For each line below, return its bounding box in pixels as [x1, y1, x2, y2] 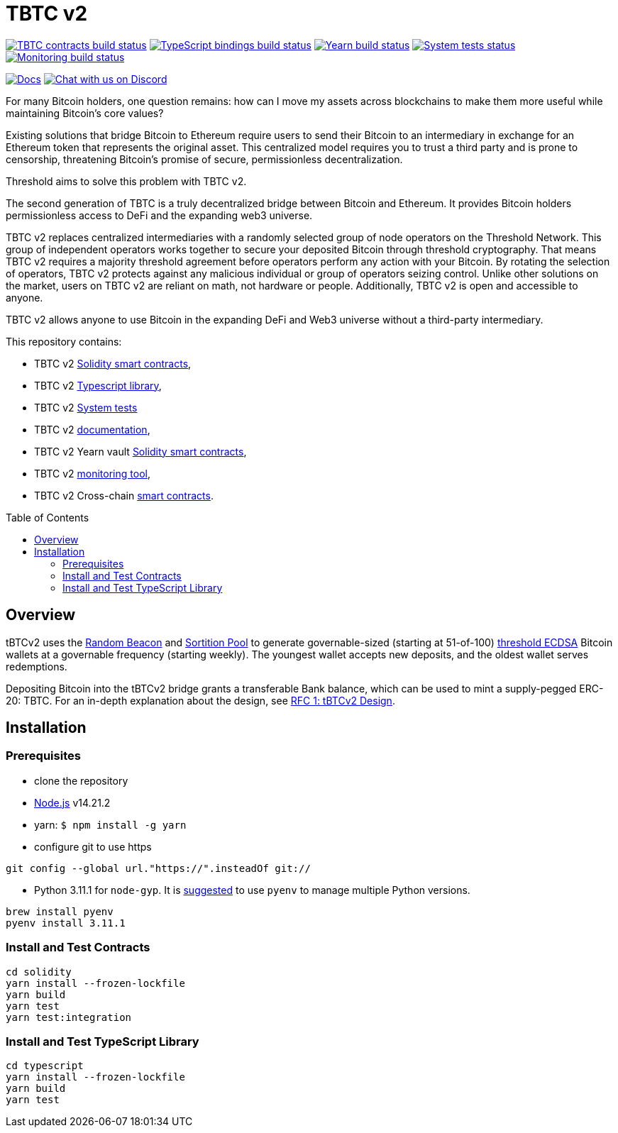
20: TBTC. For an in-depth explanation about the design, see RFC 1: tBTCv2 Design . [6, 694, 395, 707]
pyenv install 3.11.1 [6, 917, 126, 929]
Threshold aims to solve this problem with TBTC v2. [6, 175, 247, 187]
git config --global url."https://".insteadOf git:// [6, 862, 311, 874]
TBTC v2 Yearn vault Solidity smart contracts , [34, 445, 247, 458]
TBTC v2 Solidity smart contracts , [34, 357, 192, 370]
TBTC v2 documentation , [34, 423, 150, 436]
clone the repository [34, 774, 128, 787]
